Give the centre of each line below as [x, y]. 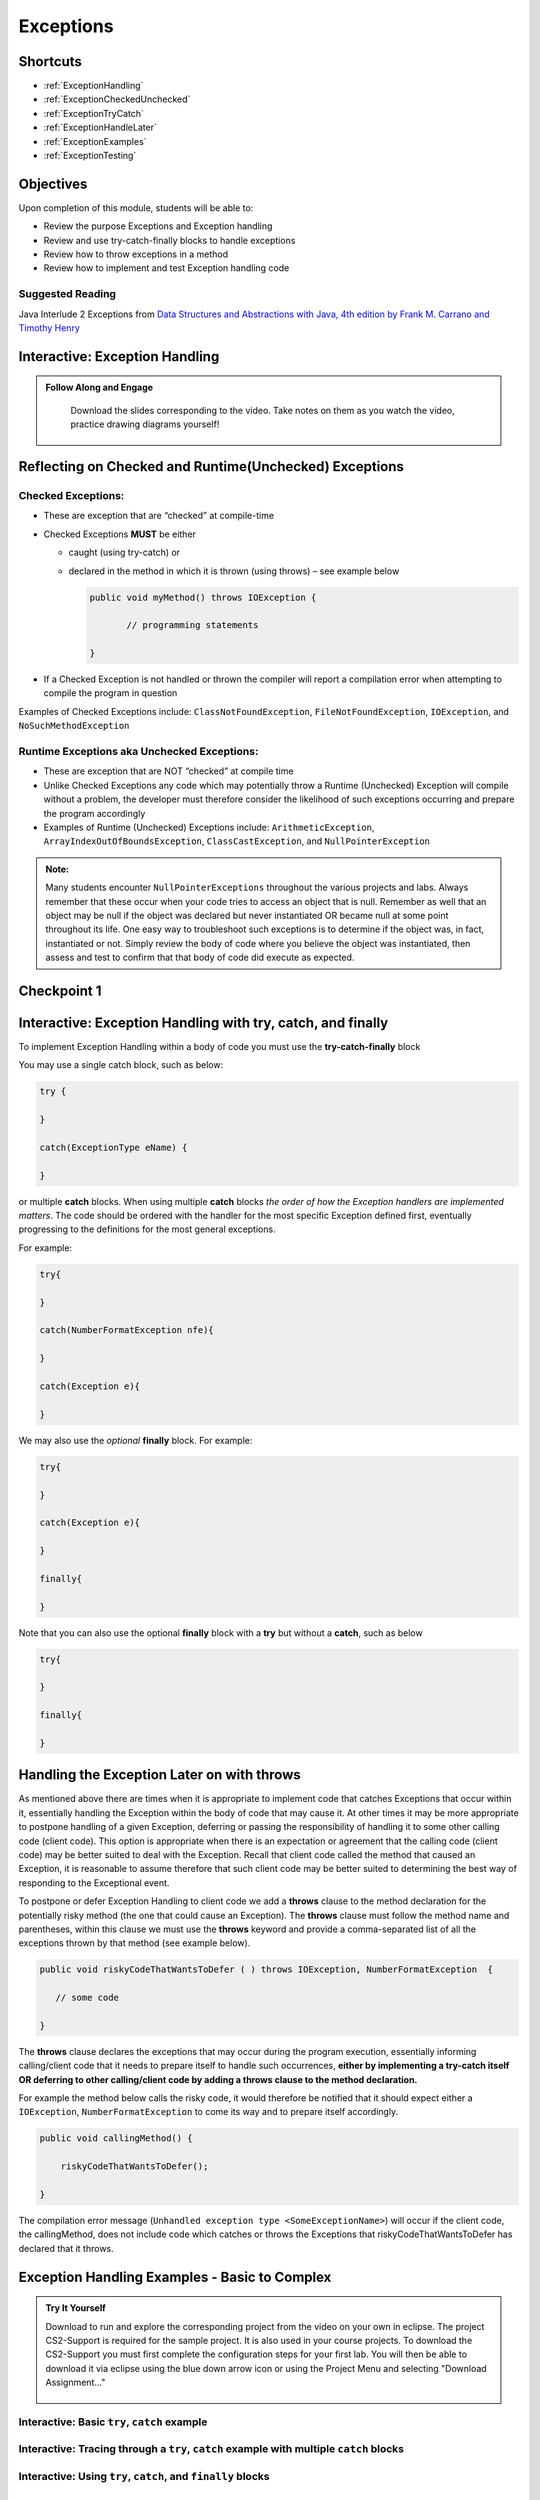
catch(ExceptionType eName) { [113, 1147]
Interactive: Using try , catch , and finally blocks [144, 2476]
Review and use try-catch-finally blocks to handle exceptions [169, 240]
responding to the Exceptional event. [94, 1882]
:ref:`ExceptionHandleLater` [100, 127]
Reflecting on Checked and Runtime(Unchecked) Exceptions [211, 466]
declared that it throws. [66, 2248]
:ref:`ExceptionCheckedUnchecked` [117, 99]
